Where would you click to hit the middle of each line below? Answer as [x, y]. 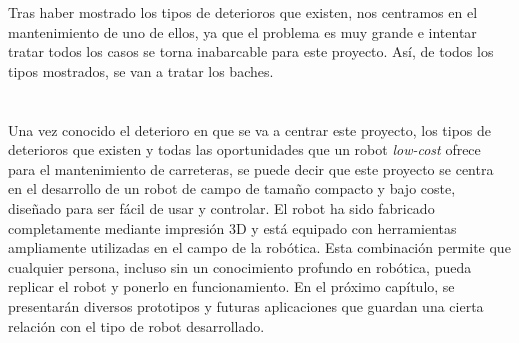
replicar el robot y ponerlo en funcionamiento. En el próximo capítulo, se [231, 286]
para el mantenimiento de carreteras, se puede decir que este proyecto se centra [251, 168]
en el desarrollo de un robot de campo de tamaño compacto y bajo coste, [232, 188]
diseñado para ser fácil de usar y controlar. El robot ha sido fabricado [221, 207]
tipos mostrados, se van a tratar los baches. [141, 70]
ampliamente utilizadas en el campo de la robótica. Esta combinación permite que [259, 247]
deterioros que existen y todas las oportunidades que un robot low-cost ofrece [244, 149]
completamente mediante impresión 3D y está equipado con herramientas [232, 227]
